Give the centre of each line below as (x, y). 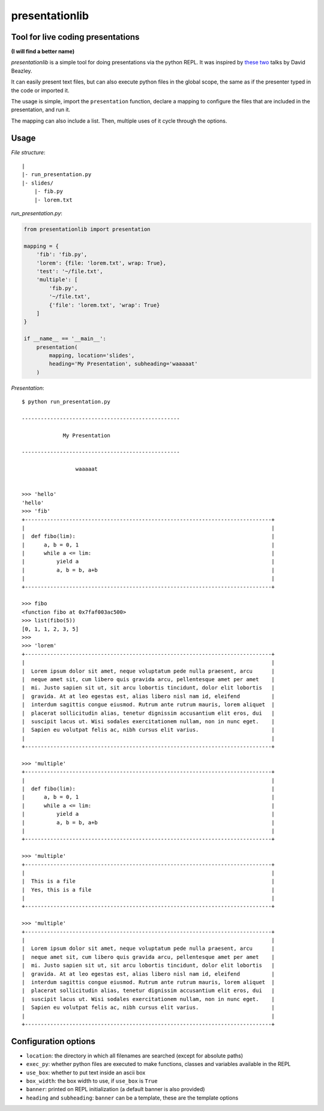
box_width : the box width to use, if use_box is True (92, 1081)
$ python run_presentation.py (66, 402)
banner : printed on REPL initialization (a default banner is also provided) (115, 1089)
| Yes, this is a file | (148, 889)
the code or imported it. (40, 90)
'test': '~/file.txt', (70, 271)
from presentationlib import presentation (87, 229)
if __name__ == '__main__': (65, 339)
